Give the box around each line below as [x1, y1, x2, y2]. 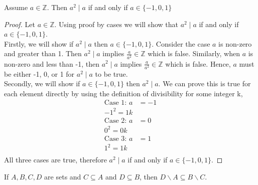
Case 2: [104, 117, 127, 125]
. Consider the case [152, 38, 210, 49]
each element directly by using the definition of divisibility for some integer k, [4, 88, 243, 98]
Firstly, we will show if [4, 38, 74, 49]
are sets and [44, 171, 81, 181]
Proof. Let [4, 19, 35, 29]
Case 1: [104, 99, 127, 107]
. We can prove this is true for [158, 78, 251, 89]
